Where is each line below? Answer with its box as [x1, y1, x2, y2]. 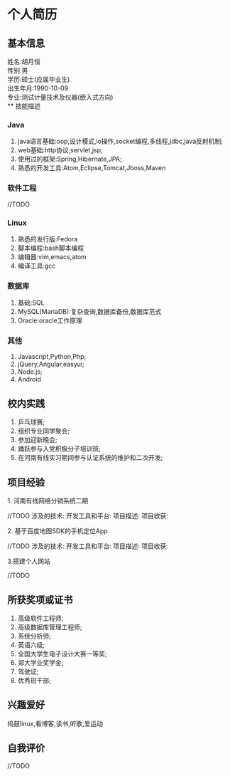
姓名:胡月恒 [7, 58, 41, 65]
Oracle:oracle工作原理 [17, 316, 83, 325]
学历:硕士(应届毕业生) [7, 75, 70, 83]
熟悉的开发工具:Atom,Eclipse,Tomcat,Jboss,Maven [17, 164, 166, 172]
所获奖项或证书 [7, 594, 73, 606]
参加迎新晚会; [17, 436, 58, 444]
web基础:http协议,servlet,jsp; [17, 146, 103, 154]
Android [17, 375, 41, 384]
